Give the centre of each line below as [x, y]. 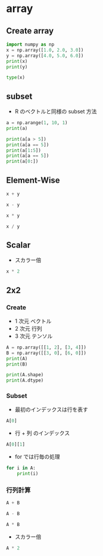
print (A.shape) [25, 375]
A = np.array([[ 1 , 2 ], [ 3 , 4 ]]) [46, 347]
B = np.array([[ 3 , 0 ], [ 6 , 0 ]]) [46, 353]
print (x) [17, 61]
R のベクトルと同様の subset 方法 [56, 111]
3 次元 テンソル [34, 336]
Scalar [18, 245]
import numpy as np [30, 44]
